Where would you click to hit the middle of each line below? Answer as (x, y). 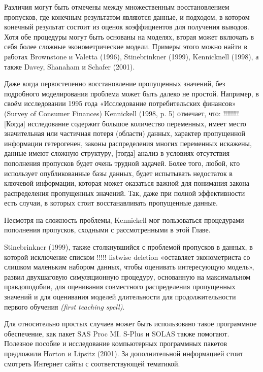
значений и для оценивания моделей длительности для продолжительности (120, 297)
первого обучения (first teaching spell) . (64, 306)
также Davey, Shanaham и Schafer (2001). (70, 66)
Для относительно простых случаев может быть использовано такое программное (130, 324)
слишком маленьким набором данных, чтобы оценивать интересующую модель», (129, 267)
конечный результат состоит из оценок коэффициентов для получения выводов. (127, 27)
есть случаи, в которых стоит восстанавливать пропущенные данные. (111, 203)
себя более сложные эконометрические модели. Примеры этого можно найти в (126, 46)
